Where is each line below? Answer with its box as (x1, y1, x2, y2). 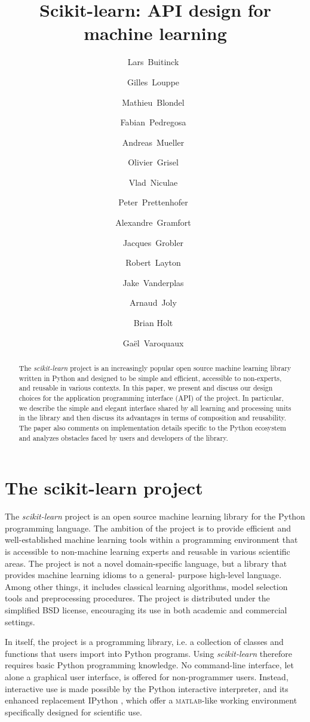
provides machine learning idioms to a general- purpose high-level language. (5, 569, 282, 581)
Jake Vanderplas (122, 276, 184, 288)
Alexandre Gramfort (115, 216, 191, 229)
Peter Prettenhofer (118, 196, 188, 208)
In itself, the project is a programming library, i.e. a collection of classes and (5, 635, 284, 648)
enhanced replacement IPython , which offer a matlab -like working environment (5, 694, 297, 706)
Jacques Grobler (122, 236, 184, 248)
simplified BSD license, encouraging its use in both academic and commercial (5, 603, 287, 616)
